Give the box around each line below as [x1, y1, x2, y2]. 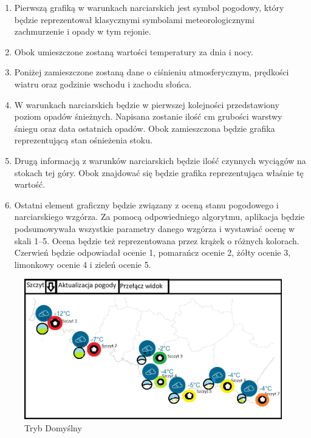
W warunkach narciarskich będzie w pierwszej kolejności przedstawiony [14, 98, 279, 111]
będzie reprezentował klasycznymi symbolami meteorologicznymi [14, 13, 255, 26]
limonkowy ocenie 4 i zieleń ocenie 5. [14, 258, 151, 270]
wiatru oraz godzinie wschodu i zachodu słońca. [14, 77, 192, 90]
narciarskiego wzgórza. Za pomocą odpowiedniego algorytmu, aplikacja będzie [14, 210, 305, 223]
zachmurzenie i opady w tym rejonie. [14, 25, 151, 38]
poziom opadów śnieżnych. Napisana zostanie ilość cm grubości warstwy [14, 110, 282, 123]
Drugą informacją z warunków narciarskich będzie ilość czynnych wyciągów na [14, 154, 306, 166]
